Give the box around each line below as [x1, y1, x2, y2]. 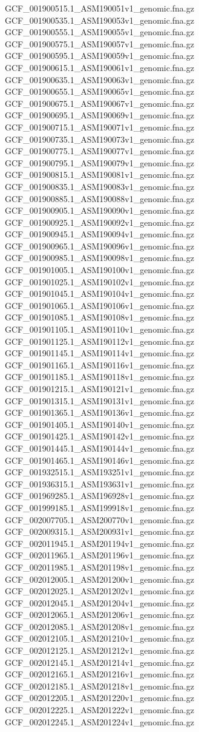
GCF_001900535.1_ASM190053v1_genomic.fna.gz [5, 13, 194, 26]
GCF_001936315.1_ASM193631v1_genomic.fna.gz [5, 477, 194, 490]
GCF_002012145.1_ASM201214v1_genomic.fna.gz [5, 656, 194, 668]
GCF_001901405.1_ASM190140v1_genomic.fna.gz [5, 418, 194, 430]
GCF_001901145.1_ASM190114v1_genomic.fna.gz [5, 347, 194, 359]
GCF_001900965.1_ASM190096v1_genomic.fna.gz [5, 239, 194, 252]
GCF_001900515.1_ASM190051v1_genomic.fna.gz [5, 2, 194, 14]
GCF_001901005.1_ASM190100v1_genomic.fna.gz [5, 263, 194, 276]
